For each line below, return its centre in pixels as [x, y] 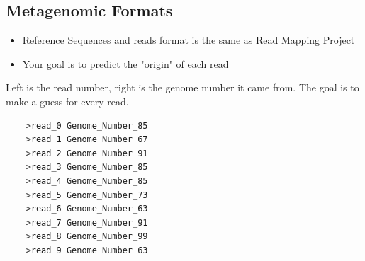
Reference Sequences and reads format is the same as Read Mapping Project [189, 40]
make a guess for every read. [67, 101]
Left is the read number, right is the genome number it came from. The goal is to [182, 87]
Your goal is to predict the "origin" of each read [125, 63]
